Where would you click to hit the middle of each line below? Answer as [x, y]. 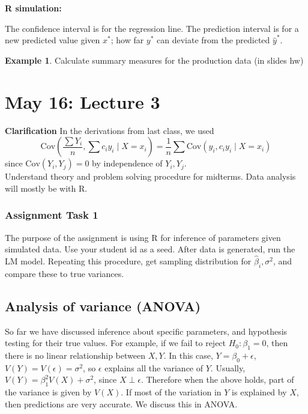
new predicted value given [53, 40]
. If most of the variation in [171, 392]
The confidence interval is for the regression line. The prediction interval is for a [152, 28]
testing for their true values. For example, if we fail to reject [116, 343]
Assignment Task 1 [52, 215]
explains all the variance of [154, 367]
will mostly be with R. [46, 188]
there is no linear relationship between [75, 355]
